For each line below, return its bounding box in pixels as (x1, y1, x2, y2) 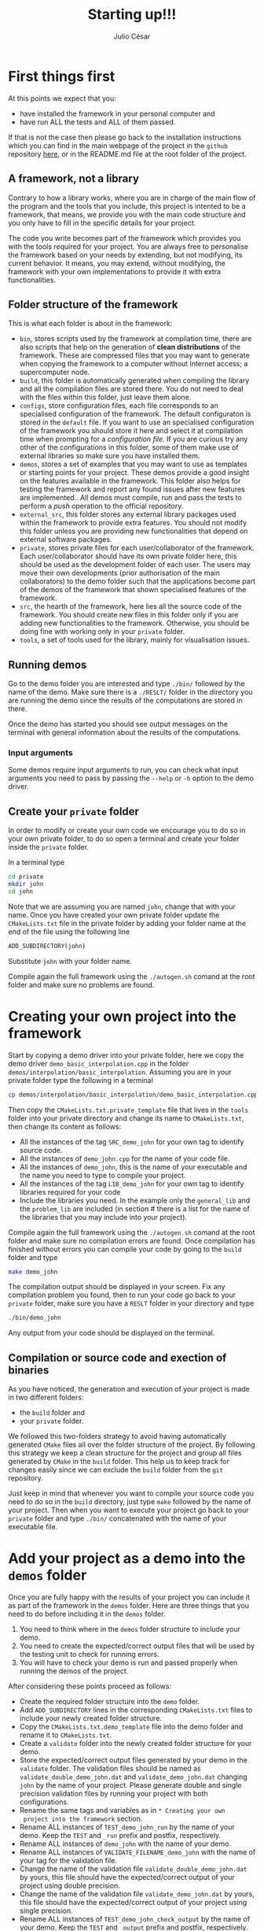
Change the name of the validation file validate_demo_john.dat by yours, (19, 1889, 255, 1899)
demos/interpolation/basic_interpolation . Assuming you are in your (8, 1067, 232, 1077)
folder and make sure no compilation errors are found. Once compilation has (8, 1236, 255, 1245)
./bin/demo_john (8, 1314, 61, 1322)
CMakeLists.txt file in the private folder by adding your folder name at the (8, 918, 247, 928)
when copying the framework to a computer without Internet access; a (19, 359, 248, 369)
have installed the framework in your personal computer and (19, 109, 215, 118)
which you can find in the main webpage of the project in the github (8, 140, 228, 150)
